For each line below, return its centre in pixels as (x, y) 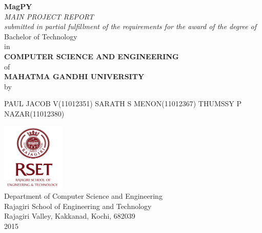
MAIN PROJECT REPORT (49, 16)
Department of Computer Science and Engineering (83, 196)
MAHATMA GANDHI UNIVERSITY (74, 76)
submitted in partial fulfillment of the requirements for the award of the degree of (130, 26)
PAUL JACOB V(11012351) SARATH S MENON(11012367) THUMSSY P (123, 103)
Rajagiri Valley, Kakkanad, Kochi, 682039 (70, 216)
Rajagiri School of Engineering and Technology (78, 206)
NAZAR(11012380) (34, 113)
